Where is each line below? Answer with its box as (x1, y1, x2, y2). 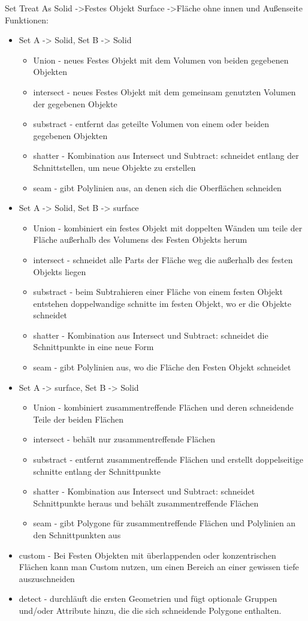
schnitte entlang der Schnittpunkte (33, 465, 161, 477)
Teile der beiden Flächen (33, 412, 123, 425)
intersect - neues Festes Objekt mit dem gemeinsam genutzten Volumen (33, 85, 296, 98)
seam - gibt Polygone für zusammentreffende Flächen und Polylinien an (33, 517, 296, 529)
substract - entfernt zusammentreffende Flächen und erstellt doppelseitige (33, 453, 303, 466)
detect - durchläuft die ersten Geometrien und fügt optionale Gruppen (19, 592, 277, 605)
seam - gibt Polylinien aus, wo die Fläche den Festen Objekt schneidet (33, 361, 291, 373)
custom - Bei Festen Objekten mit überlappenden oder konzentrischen (19, 548, 276, 561)
